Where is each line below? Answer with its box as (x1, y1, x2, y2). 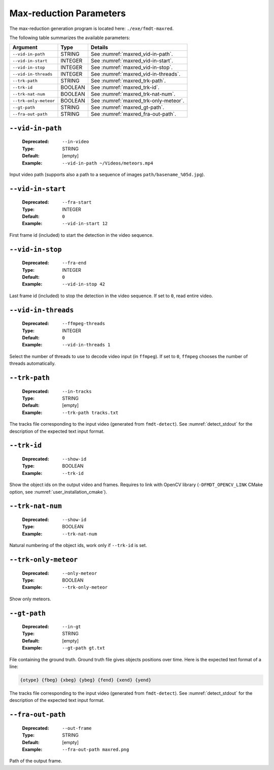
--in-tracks (62, 389, 92, 394)
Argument (12, 44, 38, 51)
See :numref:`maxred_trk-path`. (90, 77, 166, 84)
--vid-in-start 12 (62, 221, 108, 227)
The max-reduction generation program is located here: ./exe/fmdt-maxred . (9, 25, 174, 31)
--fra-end (62, 260, 86, 266)
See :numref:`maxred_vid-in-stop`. (90, 64, 173, 71)
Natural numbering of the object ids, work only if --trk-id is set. (9, 542, 147, 549)
